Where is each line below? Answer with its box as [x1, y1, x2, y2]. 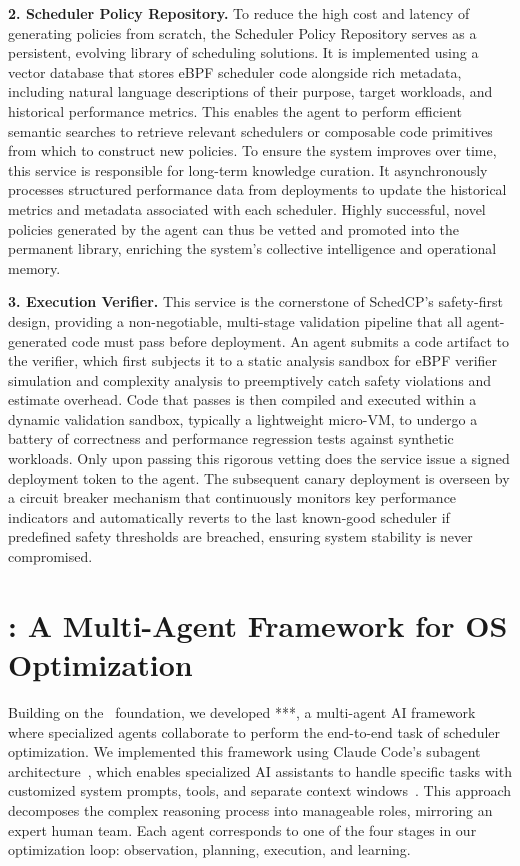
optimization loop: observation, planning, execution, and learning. [8, 839, 411, 860]
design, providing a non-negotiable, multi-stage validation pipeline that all [8, 310, 463, 331]
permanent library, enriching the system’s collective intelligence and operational [8, 238, 497, 259]
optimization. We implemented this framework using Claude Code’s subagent [8, 741, 481, 762]
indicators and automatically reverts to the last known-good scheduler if [8, 506, 450, 527]
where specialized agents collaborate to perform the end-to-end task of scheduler [8, 721, 501, 742]
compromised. [8, 546, 93, 567]
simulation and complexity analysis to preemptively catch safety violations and [8, 369, 492, 390]
